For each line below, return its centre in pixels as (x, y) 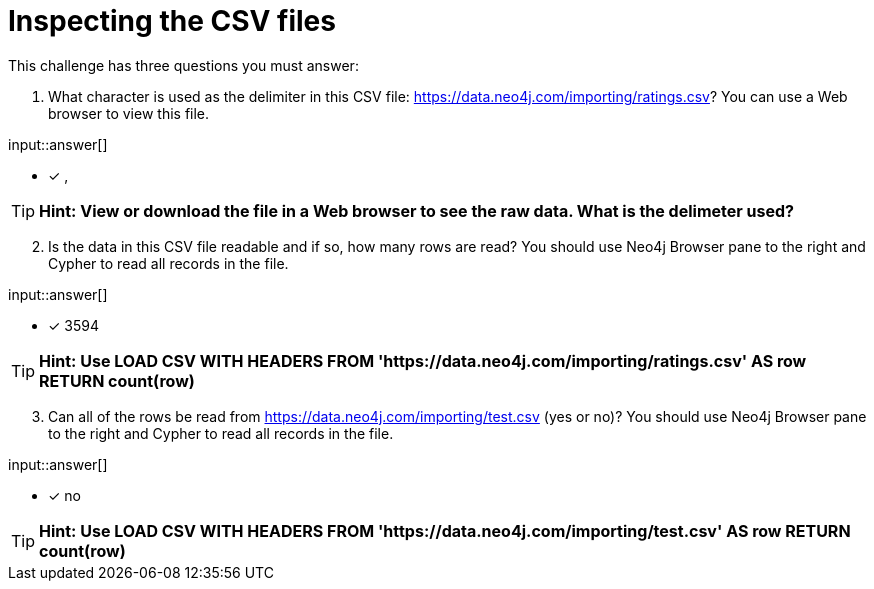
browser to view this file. (129, 113)
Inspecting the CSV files (172, 21)
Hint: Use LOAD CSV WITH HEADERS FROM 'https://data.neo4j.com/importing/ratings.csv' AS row (423, 360)
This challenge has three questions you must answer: (183, 65)
